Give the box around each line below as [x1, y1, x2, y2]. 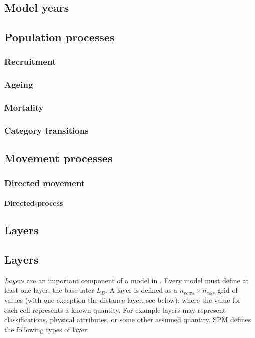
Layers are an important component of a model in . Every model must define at [4, 275, 249, 285]
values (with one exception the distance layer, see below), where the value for [4, 294, 241, 305]
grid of [217, 285, 238, 295]
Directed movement [4, 176, 85, 189]
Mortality [4, 101, 44, 114]
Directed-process [4, 198, 63, 208]
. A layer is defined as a [105, 285, 177, 295]
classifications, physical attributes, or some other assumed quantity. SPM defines [4, 314, 251, 325]
